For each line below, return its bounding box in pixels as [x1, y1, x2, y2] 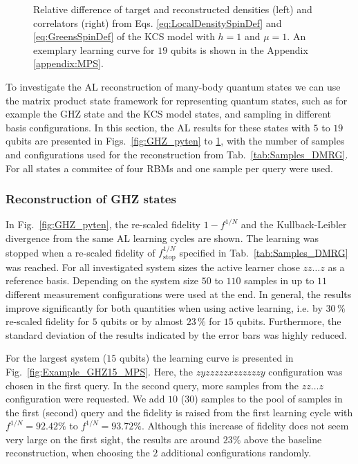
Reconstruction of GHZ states [6, 190, 176, 207]
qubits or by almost [100, 314, 184, 328]
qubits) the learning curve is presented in [119, 351, 294, 365]
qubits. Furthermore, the [236, 314, 341, 328]
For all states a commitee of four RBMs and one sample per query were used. [6, 160, 333, 175]
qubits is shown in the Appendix [170, 42, 308, 57]
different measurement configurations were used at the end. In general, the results [6, 286, 352, 301]
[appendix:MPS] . [33, 56, 104, 71]
